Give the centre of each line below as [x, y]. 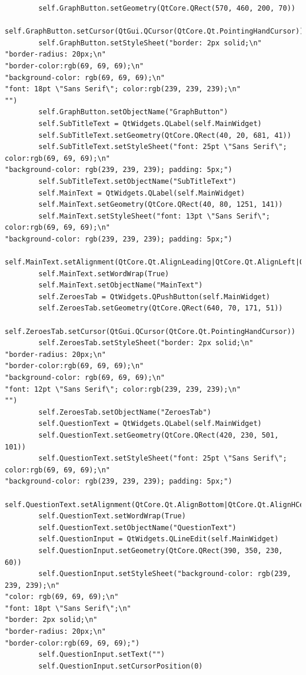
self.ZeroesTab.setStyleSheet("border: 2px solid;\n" [146, 343]
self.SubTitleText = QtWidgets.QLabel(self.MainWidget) [150, 123]
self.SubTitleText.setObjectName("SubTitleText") [137, 181]
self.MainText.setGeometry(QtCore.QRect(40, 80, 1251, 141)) [161, 205]
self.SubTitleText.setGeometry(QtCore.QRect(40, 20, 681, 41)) [165, 135]
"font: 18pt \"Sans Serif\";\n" [68, 608]
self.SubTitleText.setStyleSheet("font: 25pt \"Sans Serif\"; [163, 147]
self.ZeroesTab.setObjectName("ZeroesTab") [125, 412]
